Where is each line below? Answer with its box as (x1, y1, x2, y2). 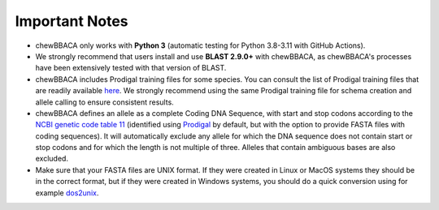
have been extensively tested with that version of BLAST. (35, 63, 227, 73)
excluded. (35, 154, 69, 164)
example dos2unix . (35, 187, 99, 198)
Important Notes (15, 12, 129, 30)
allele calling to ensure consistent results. (35, 97, 174, 107)
